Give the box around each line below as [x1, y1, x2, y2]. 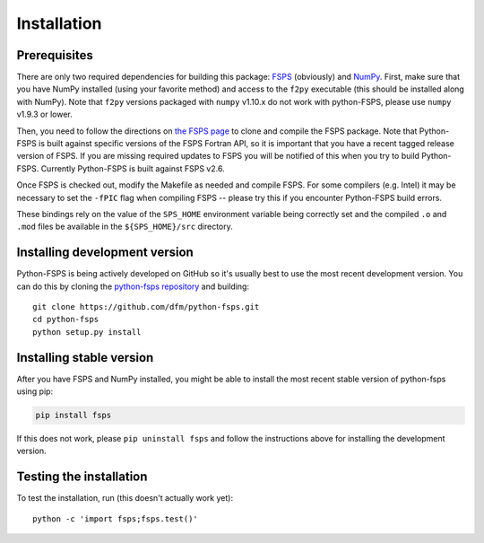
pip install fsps [35, 410, 112, 421]
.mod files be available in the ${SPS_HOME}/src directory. [16, 221, 233, 232]
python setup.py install [32, 327, 142, 337]
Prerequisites [16, 48, 93, 63]
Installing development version [16, 245, 194, 260]
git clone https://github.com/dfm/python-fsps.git [32, 302, 260, 312]
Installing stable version [16, 350, 154, 365]
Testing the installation [16, 469, 148, 485]
